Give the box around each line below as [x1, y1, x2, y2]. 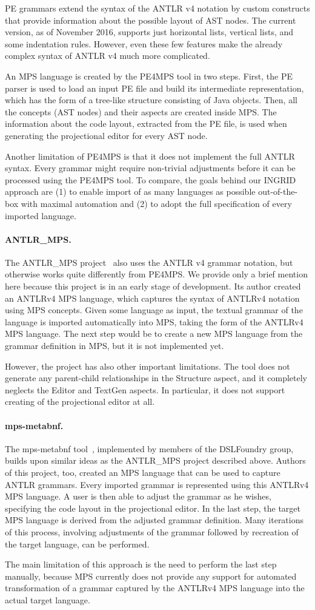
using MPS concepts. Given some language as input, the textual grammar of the [5, 303, 303, 316]
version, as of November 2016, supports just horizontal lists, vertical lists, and [5, 25, 294, 38]
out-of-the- [258, 185, 298, 198]
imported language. [5, 209, 76, 222]
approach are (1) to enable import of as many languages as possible [5, 185, 256, 198]
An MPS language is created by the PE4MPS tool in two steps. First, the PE [5, 69, 293, 82]
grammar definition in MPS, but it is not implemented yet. [5, 339, 224, 352]
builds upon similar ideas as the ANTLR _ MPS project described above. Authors [5, 454, 306, 467]
